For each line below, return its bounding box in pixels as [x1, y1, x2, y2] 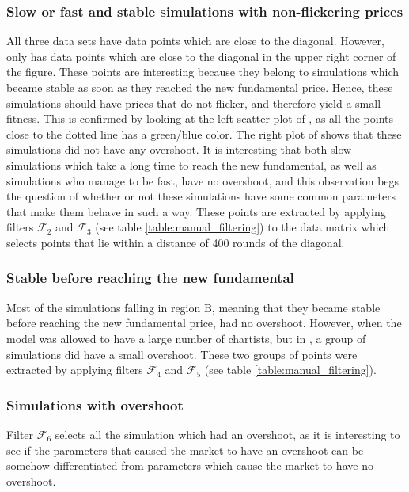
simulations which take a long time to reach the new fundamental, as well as [6, 156, 377, 173]
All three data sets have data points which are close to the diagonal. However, [6, 32, 384, 49]
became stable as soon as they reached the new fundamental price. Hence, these [6, 79, 393, 95]
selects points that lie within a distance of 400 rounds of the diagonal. [6, 234, 345, 250]
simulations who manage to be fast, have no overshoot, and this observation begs [6, 172, 400, 189]
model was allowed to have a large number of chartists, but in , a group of [6, 330, 366, 346]
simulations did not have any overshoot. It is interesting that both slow [6, 141, 352, 158]
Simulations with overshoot [6, 395, 184, 414]
